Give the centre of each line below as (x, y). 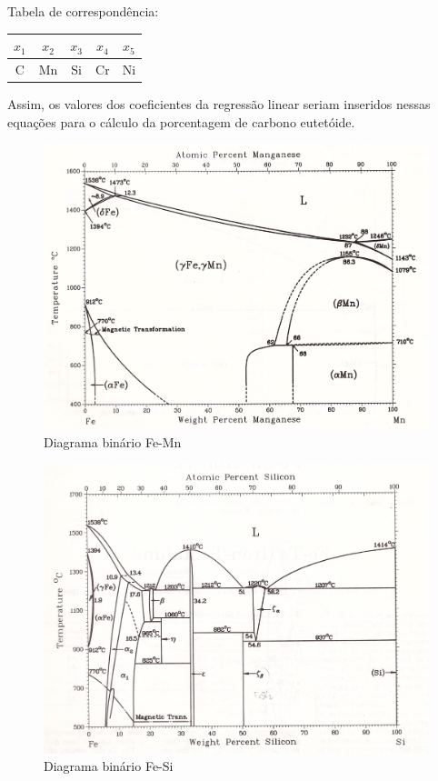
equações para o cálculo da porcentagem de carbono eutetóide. (181, 121)
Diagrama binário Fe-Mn (113, 441)
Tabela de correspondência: (83, 11)
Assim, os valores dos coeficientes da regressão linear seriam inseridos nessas (219, 104)
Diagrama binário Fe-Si (109, 766)
